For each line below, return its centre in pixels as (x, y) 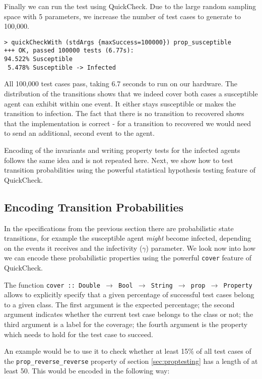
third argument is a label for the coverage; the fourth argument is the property (126, 324)
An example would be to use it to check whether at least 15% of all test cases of (128, 351)
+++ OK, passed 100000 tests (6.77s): (69, 51)
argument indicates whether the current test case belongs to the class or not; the (129, 314)
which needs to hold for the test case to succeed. (79, 334)
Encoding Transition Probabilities (94, 207)
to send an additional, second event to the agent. (79, 133)
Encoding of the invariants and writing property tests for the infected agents (122, 150)
